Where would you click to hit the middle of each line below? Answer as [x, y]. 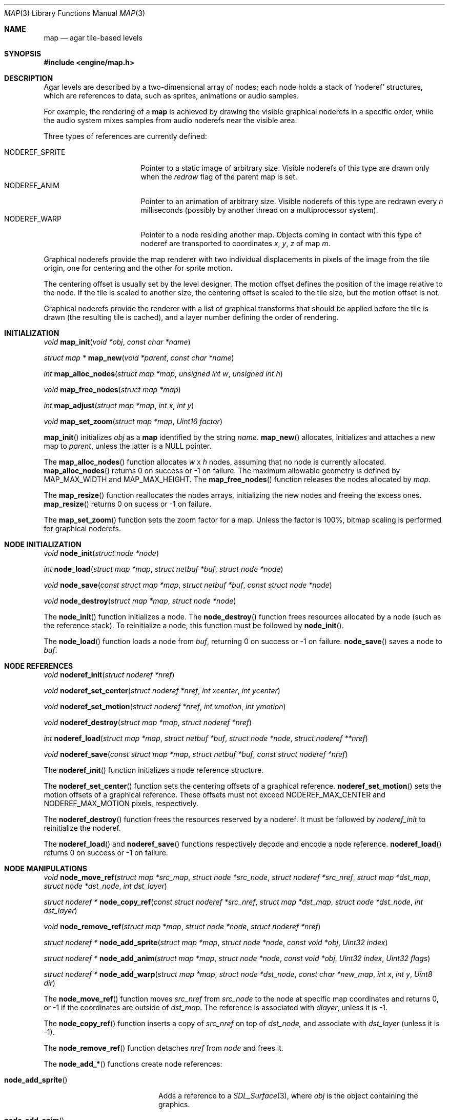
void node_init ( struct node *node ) [101, 553]
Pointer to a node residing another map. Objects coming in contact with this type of [281, 235]
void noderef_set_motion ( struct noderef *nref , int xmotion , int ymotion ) [165, 706]
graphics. [174, 1104]
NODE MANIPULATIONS [46, 868]
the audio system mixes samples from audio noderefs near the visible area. [170, 120]
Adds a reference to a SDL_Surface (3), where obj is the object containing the [288, 1096]
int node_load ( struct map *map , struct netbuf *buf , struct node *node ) [164, 569]
